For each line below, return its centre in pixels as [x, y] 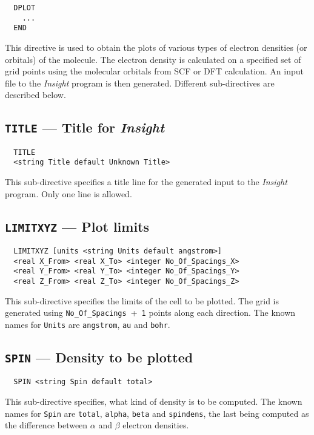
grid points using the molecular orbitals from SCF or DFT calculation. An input [155, 71]
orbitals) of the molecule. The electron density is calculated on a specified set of [153, 59]
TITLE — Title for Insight [85, 127]
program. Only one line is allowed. [68, 193]
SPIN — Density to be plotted [99, 357]
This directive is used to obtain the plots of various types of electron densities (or [156, 47]
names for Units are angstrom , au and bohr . [88, 324]
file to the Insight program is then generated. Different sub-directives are [140, 83]
